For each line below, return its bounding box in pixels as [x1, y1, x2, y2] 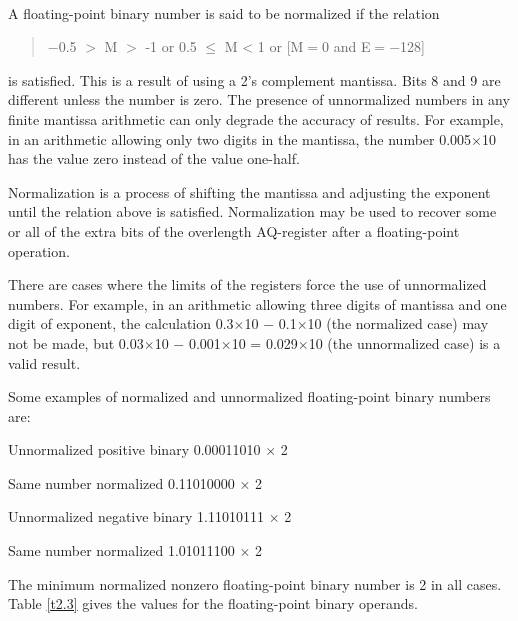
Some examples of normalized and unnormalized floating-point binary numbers [8, 386, 491, 407]
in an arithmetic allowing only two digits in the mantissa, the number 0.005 [8, 128, 472, 149]
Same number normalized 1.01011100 [8, 540, 235, 561]
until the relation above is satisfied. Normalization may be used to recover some [8, 201, 497, 222]
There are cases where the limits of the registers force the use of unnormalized [8, 274, 487, 295]
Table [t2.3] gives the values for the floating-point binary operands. [8, 593, 418, 614]
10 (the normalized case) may [307, 313, 489, 334]
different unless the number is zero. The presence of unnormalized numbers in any [8, 89, 510, 110]
